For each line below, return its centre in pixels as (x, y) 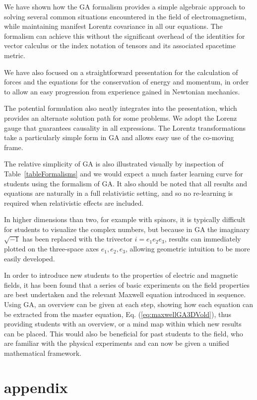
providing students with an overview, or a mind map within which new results (123, 324)
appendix (36, 387)
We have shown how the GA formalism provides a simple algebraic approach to (125, 6)
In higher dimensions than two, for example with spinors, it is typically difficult (125, 219)
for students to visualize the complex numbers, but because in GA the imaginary (127, 229)
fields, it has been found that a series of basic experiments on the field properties (127, 284)
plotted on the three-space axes (52, 249)
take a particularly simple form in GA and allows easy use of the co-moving (119, 137)
